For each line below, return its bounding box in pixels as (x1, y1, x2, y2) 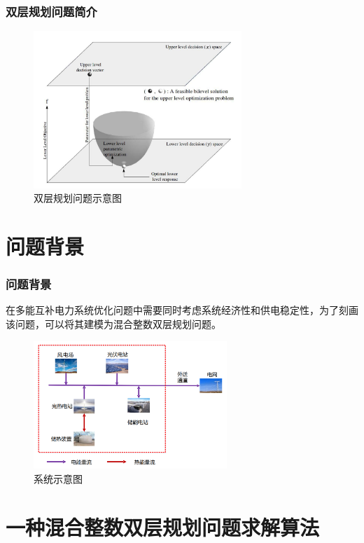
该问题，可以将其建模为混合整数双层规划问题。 (6, 316, 221, 331)
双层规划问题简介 (6, 2, 97, 20)
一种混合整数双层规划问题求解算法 (6, 512, 320, 541)
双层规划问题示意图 (34, 191, 122, 205)
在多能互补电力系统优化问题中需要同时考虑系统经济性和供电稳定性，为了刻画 (6, 303, 358, 317)
